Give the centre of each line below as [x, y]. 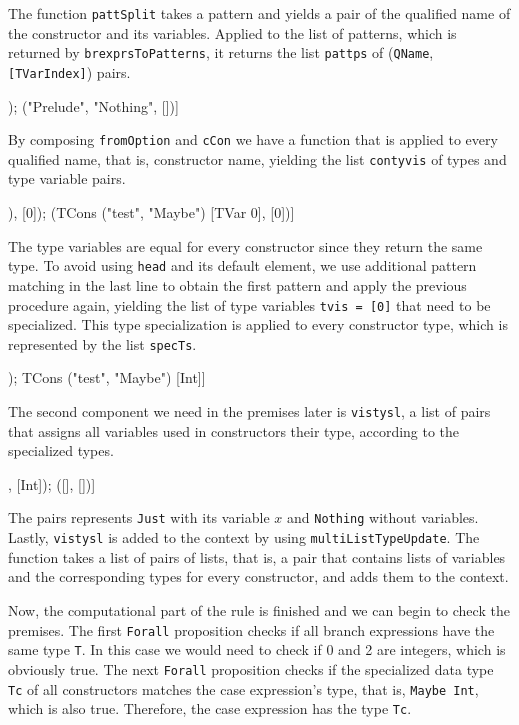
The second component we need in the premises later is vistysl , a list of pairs [249, 411]
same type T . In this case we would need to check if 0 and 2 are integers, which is [257, 649]
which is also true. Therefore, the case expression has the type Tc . [210, 708]
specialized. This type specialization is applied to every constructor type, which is [258, 324]
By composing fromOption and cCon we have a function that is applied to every [253, 139]
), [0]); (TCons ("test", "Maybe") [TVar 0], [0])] [151, 212]
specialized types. [61, 450]
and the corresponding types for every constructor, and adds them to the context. [258, 576]
